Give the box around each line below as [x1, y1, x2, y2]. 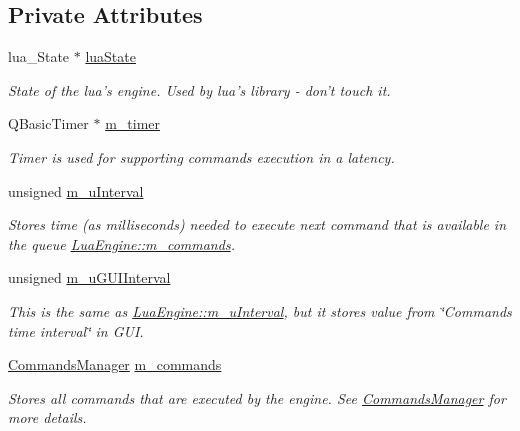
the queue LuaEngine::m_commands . [8, 233, 235, 254]
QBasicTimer [8, 113, 89, 134]
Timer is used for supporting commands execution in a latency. [8, 146, 395, 167]
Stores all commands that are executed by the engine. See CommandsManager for [8, 387, 506, 408]
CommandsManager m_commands [8, 354, 222, 375]
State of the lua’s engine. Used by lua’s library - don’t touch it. [8, 79, 391, 100]
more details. [8, 407, 87, 428]
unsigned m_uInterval [8, 180, 144, 201]
